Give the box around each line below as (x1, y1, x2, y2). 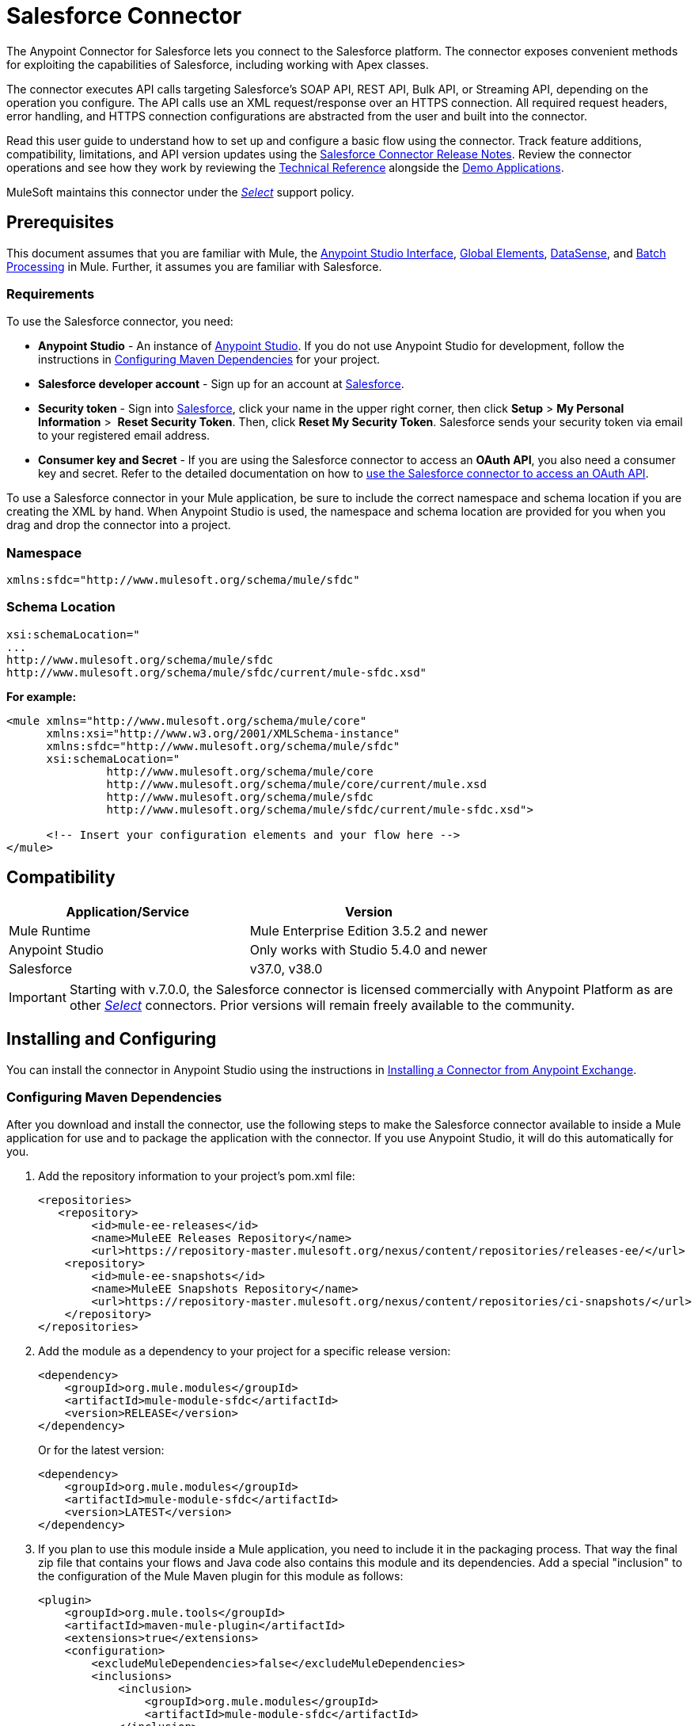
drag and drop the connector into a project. (6, 518, 231, 532)
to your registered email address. (38, 429, 211, 443)
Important (9, 989, 66, 1005)
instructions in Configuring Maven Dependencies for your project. (38, 352, 381, 367)
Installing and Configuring (6, 1029, 217, 1050)
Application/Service (66, 903, 190, 920)
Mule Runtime (9, 922, 91, 939)
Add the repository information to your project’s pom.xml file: (38, 1169, 355, 1183)
